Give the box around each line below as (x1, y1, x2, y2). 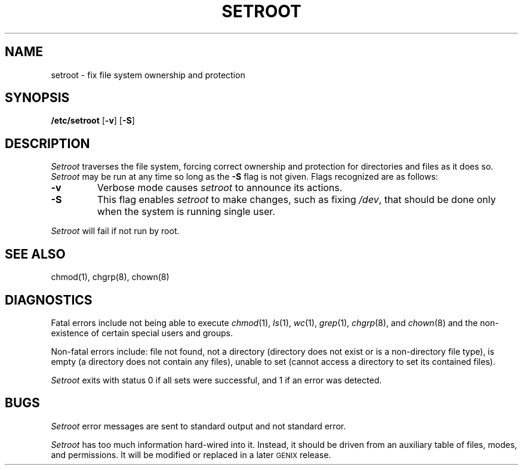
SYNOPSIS (5, 90, 70, 106)
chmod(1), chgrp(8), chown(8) (51, 272, 170, 282)
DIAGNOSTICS (5, 292, 93, 308)
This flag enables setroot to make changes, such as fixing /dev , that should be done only (97, 193, 496, 206)
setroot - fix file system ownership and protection (51, 69, 245, 80)
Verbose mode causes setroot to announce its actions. (97, 182, 343, 194)
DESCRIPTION (5, 136, 90, 151)
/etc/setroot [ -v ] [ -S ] (51, 115, 135, 126)
